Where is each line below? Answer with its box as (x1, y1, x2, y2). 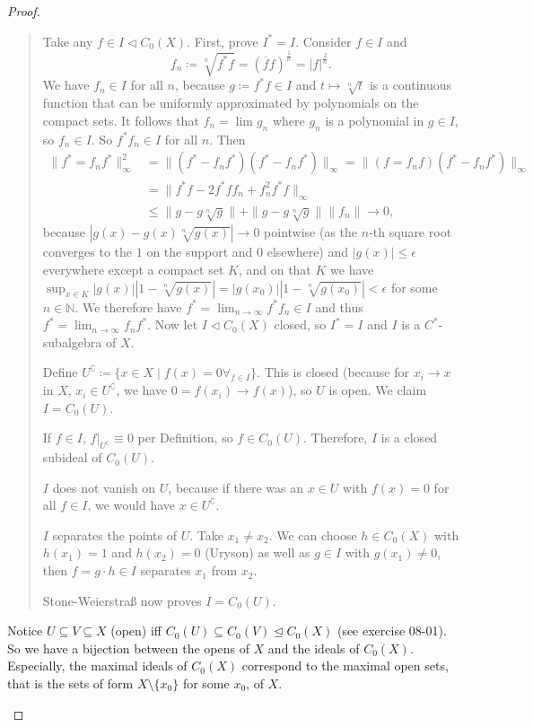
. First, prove (187, 31, 258, 50)
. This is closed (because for (257, 363, 409, 381)
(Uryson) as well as (205, 543, 310, 562)
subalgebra (42, 332, 102, 351)
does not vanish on (52, 477, 156, 496)
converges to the (42, 242, 133, 261)
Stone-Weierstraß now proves (42, 591, 202, 609)
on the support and (146, 242, 253, 261)
